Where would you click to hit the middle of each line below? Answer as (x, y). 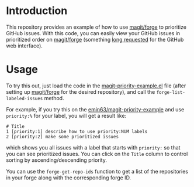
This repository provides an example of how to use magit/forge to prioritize (96, 27)
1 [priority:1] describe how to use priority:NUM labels (77, 131)
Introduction (37, 11)
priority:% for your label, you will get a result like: (66, 115)
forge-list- (171, 92)
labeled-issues (25, 98)
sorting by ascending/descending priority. (56, 160)
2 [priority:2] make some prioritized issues (62, 137)
